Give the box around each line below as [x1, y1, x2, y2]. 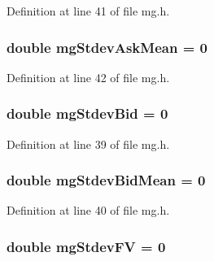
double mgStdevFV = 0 [7, 236, 166, 256]
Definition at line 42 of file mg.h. [7, 68, 170, 85]
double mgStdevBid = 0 [7, 103, 168, 124]
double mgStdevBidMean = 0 [7, 170, 206, 190]
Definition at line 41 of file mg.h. [7, 2, 170, 19]
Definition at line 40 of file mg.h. [7, 202, 170, 219]
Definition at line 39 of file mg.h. [7, 135, 170, 152]
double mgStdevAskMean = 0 [7, 37, 207, 57]
